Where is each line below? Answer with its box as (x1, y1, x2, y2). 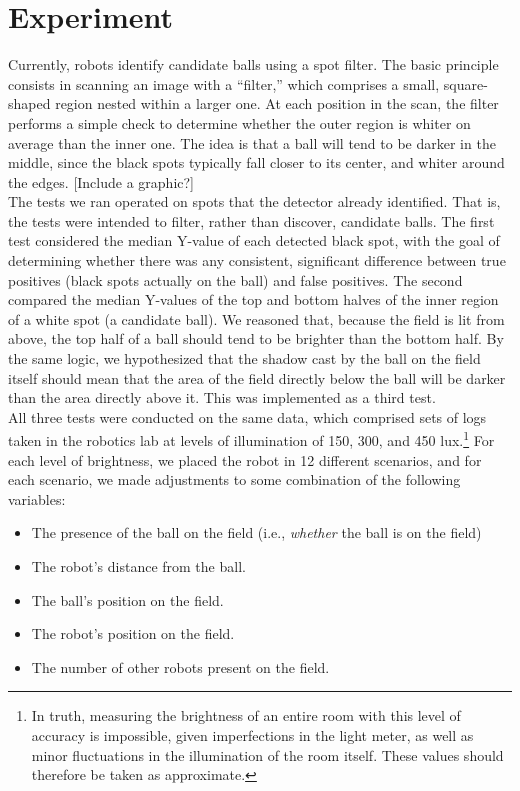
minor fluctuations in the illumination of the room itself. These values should (31, 744, 504, 765)
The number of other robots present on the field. (31, 656, 330, 677)
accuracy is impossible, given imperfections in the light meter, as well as (31, 725, 474, 745)
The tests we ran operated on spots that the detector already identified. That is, (8, 191, 501, 212)
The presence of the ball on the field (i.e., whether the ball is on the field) (31, 522, 482, 543)
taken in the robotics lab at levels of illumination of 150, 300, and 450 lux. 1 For (8, 427, 495, 451)
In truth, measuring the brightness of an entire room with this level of (31, 705, 461, 726)
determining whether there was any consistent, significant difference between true (8, 250, 506, 271)
